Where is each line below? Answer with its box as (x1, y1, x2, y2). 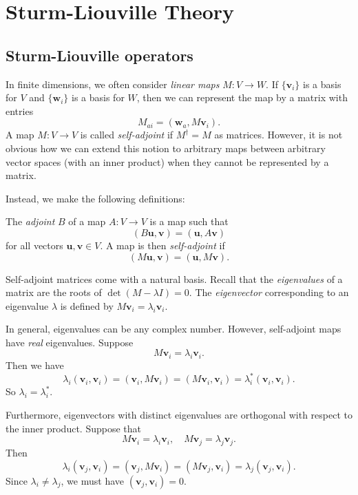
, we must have (61, 473, 124, 487)
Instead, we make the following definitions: (6, 191, 185, 205)
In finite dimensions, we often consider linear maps (6, 76, 220, 91)
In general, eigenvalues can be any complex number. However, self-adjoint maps (6, 322, 341, 336)
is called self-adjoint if (80, 127, 173, 142)
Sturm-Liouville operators (6, 44, 193, 65)
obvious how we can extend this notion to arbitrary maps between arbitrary (6, 140, 326, 155)
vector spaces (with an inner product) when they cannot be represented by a (6, 154, 329, 169)
